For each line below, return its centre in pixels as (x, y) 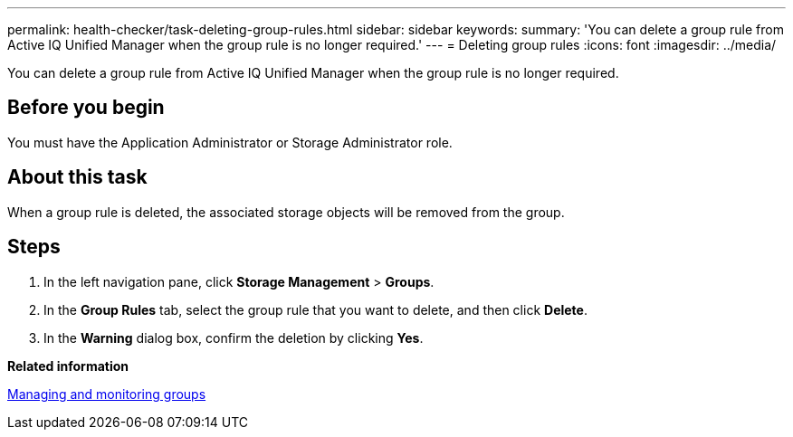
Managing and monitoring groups (107, 394)
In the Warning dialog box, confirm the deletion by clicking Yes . (234, 337)
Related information (68, 366)
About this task (77, 177)
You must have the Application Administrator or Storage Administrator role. (230, 142)
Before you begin (86, 108)
